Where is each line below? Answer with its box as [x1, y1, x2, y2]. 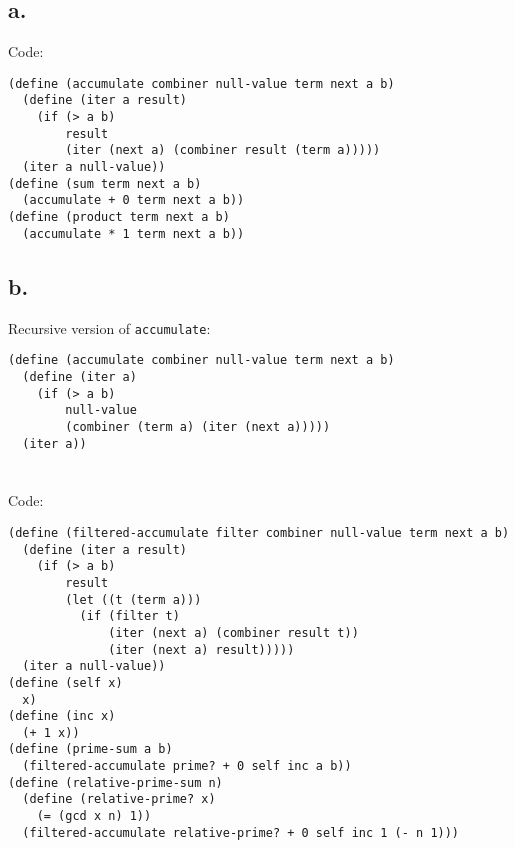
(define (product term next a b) [8, 210, 230, 225]
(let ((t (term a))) [65, 592, 202, 607]
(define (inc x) [8, 709, 116, 724]
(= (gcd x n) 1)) [36, 809, 152, 824]
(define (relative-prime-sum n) [8, 775, 223, 790]
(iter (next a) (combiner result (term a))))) [65, 143, 381, 158]
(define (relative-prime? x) [22, 792, 216, 807]
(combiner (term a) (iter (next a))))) [65, 419, 331, 434]
